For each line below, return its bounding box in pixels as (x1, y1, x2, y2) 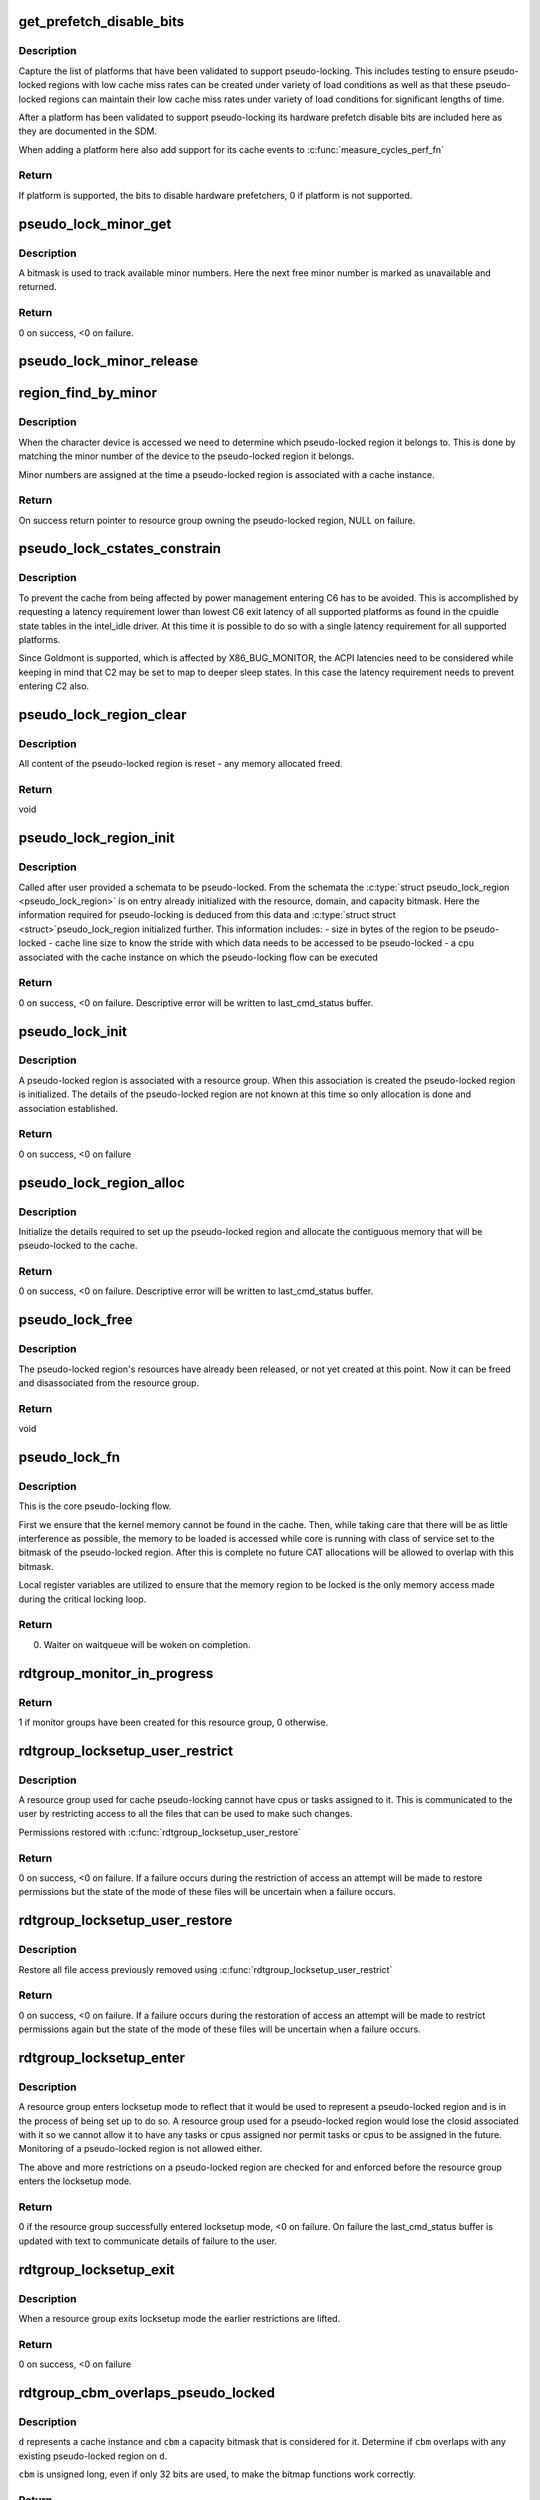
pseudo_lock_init (18, 1023, 127, 1040)
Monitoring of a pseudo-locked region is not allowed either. (18, 2143, 263, 2155)
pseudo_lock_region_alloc (18, 1174, 185, 1191)
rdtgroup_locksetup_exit (18, 2261, 175, 2278)
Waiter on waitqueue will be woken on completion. (43, 1638, 251, 1650)
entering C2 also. (18, 680, 90, 692)
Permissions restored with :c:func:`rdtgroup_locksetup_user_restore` (18, 1826, 302, 1838)
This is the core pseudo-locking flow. (18, 1500, 172, 1512)
